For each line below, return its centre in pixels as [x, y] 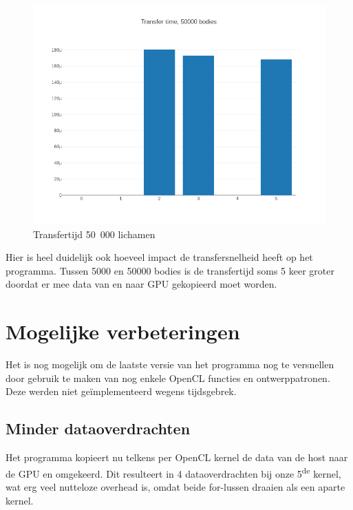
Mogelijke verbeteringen [123, 331]
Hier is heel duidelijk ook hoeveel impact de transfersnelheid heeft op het [159, 257]
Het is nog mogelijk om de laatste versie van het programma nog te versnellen [170, 364]
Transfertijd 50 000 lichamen [94, 234]
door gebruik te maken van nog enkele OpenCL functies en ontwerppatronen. [168, 378]
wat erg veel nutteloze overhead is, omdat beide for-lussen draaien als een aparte [175, 486]
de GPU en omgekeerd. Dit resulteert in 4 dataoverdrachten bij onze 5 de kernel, [173, 472]
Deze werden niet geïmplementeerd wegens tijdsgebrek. [121, 391]
